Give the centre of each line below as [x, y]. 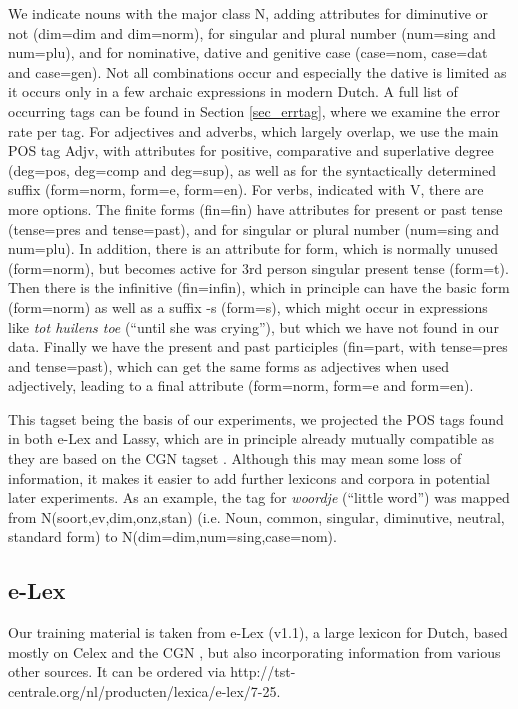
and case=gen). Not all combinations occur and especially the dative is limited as [257, 71]
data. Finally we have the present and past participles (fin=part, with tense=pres [258, 346]
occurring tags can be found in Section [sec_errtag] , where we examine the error [254, 110]
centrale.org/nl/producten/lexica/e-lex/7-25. [144, 691]
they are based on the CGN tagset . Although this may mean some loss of [235, 458]
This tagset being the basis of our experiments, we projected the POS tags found [256, 418]
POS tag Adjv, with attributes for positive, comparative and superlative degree [251, 150]
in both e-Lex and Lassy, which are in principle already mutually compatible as [251, 438]
